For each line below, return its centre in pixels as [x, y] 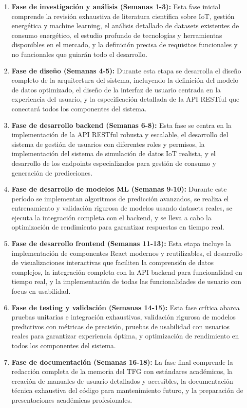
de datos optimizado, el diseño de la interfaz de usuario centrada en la [116, 89]
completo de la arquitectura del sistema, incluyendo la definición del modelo [125, 80]
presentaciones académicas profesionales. [72, 399]
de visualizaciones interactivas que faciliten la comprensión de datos [113, 262]
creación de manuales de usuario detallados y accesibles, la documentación [122, 381]
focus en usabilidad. [41, 291]
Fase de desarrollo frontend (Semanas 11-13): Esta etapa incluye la [121, 243]
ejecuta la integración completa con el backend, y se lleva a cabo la [111, 217]
